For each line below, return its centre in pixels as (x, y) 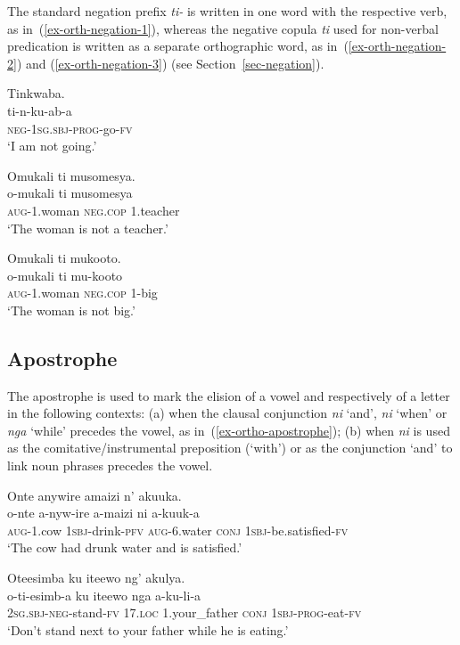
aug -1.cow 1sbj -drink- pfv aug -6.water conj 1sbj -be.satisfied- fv (178, 530)
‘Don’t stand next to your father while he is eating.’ (148, 629)
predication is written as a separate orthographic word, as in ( (178, 46)
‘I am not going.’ (52, 146)
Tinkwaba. (36, 93)
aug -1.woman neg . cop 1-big (82, 293)
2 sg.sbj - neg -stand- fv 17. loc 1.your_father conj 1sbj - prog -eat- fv (185, 612)
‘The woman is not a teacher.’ (88, 228)
